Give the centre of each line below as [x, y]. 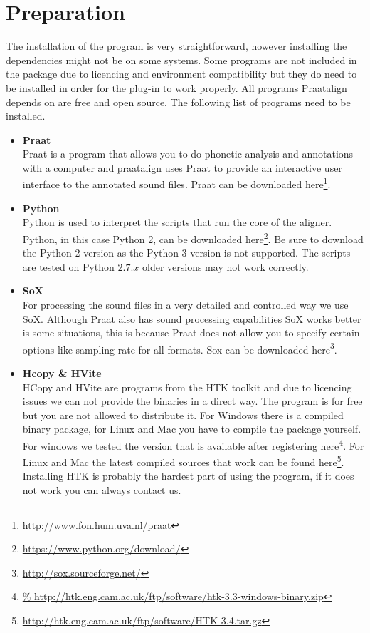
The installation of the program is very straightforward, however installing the [176, 46]
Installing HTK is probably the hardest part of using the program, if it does [188, 476]
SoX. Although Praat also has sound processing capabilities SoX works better [192, 318]
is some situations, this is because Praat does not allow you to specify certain [191, 333]
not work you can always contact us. [102, 490]
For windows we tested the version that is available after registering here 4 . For [193, 444]
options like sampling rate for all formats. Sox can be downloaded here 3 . [180, 348]
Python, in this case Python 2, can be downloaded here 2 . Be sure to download [193, 237]
